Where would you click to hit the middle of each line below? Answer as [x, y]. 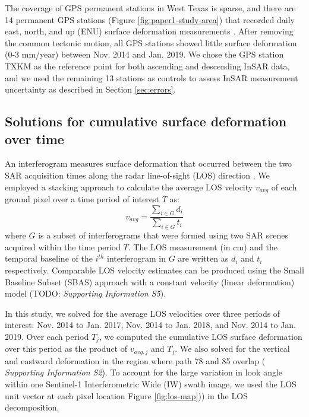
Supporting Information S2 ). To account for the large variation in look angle [144, 372]
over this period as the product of [66, 348]
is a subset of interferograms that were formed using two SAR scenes [163, 235]
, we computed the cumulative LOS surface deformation [201, 336]
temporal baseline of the [49, 258]
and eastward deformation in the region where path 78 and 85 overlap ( [135, 360]
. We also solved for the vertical [232, 348]
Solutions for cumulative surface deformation [146, 121]
